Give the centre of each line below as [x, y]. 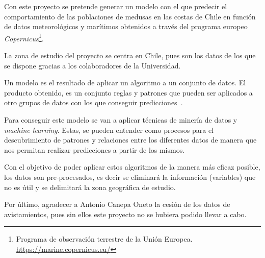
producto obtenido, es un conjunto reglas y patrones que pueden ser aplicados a [128, 92]
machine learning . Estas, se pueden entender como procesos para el [109, 130]
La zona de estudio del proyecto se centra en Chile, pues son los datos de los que [130, 55]
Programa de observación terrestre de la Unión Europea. [104, 239]
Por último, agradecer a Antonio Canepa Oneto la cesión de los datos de [117, 204]
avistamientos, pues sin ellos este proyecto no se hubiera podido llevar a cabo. [125, 214]
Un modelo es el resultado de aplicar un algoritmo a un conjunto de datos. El [125, 83]
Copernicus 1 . [24, 37]
